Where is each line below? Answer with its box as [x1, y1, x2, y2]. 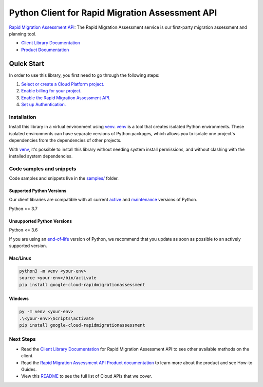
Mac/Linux [9, 255, 32, 261]
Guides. [21, 367, 37, 372]
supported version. [9, 243, 47, 248]
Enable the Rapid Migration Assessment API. [21, 95, 111, 101]
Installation [9, 113, 37, 120]
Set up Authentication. [21, 102, 66, 107]
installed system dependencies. [9, 153, 73, 159]
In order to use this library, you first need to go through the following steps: [9, 72, 160, 78]
